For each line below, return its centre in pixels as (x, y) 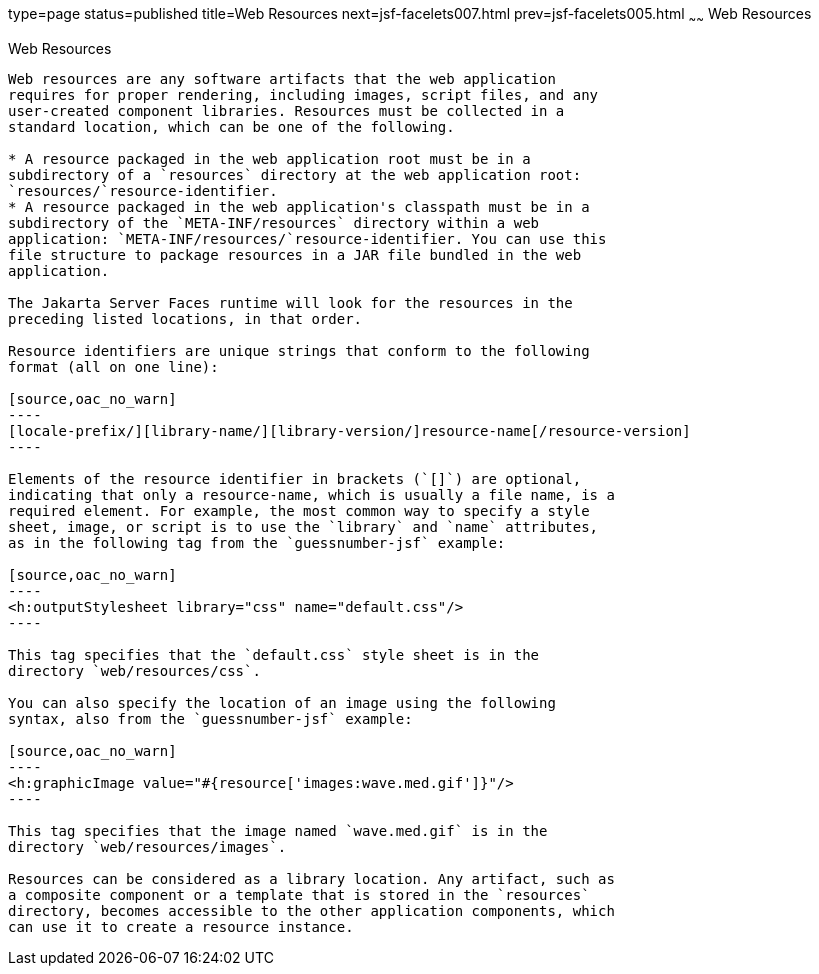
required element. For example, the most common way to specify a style (299, 510)
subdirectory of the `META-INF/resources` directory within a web (274, 222)
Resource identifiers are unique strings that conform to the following (299, 350)
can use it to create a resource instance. (181, 926)
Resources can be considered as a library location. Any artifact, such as (311, 878)
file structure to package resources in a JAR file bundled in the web (295, 254)
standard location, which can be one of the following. (231, 126)
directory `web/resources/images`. (147, 846)
